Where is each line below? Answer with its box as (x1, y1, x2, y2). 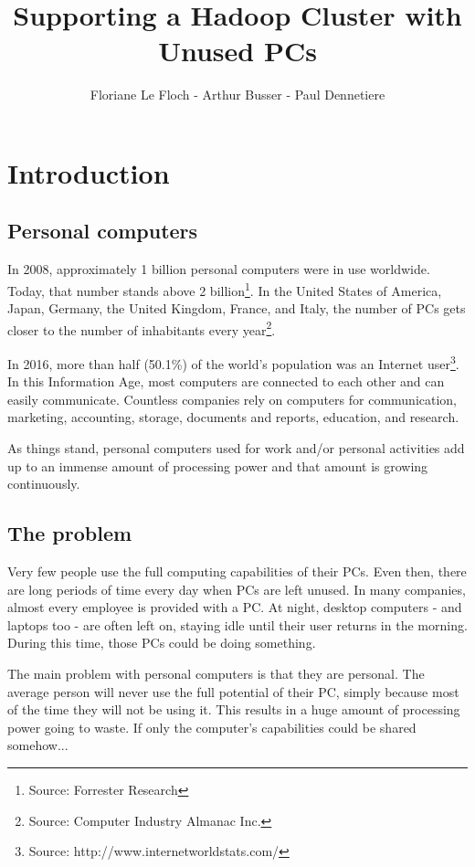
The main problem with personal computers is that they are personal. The (7, 663, 425, 682)
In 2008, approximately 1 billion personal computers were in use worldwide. (7, 259, 430, 279)
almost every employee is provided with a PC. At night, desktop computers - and (7, 597, 462, 617)
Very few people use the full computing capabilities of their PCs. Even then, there (7, 562, 467, 580)
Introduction (7, 153, 170, 191)
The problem (7, 519, 132, 547)
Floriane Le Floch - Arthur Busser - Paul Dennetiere (90, 85, 385, 104)
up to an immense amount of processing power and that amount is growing (7, 456, 428, 475)
